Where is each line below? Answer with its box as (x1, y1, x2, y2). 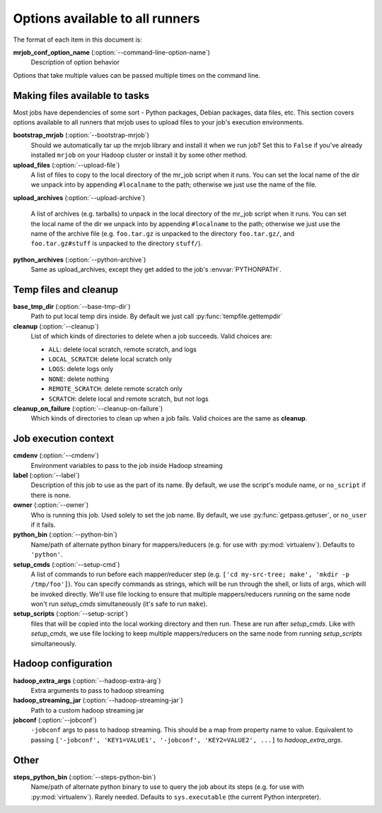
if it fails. (30, 520, 56, 529)
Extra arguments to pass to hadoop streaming (30, 686, 164, 694)
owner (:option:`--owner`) (13, 501, 89, 509)
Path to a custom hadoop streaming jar (30, 706, 144, 714)
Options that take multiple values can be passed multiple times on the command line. (13, 71, 261, 79)
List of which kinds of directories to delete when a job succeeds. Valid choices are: (30, 332, 272, 341)
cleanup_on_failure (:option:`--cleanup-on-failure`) (13, 404, 163, 413)
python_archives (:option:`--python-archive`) (13, 255, 146, 264)
